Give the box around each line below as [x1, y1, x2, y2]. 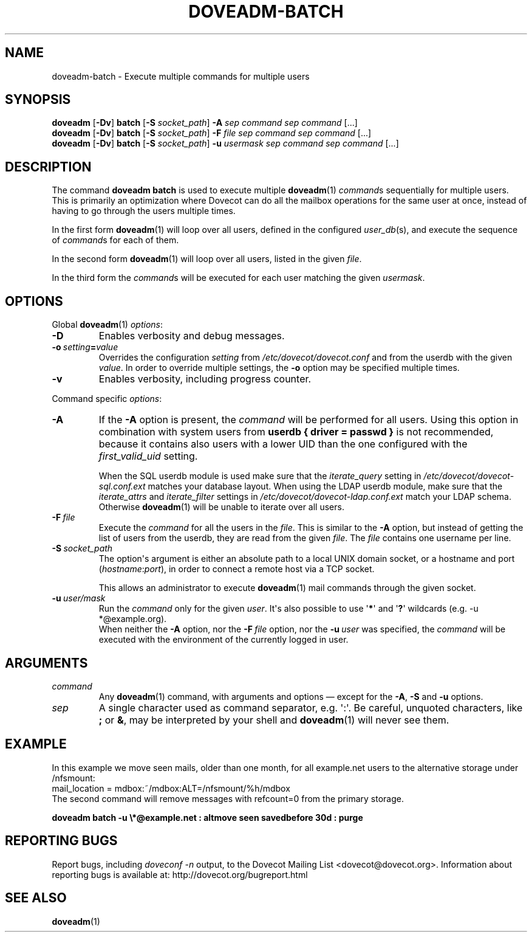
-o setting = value [52, 342, 118, 353]
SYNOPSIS [5, 92, 71, 108]
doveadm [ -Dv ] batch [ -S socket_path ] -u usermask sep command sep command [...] [52, 138, 399, 149]
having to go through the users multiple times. [52, 206, 236, 216]
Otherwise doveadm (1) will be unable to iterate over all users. [98, 502, 344, 513]
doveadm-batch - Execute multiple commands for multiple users [52, 71, 310, 81]
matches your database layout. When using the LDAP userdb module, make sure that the [148, 481, 503, 492]
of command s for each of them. [52, 235, 179, 246]
